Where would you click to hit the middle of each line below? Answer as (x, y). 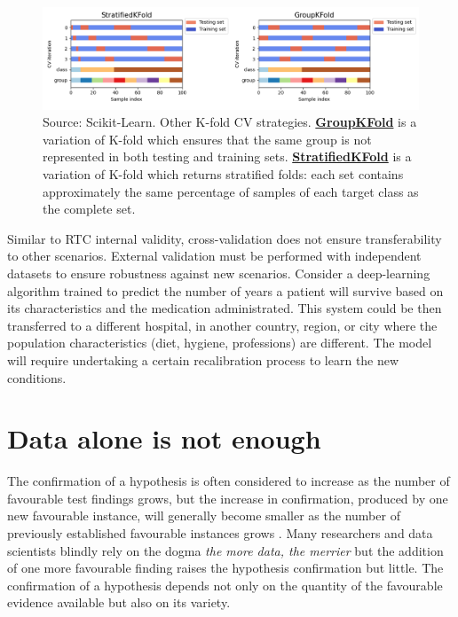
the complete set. (89, 209)
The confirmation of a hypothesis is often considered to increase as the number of (229, 481)
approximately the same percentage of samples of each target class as (231, 191)
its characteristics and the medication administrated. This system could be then (225, 308)
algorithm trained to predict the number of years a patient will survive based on (225, 290)
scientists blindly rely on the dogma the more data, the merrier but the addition (225, 550)
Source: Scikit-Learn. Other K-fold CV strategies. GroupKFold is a (230, 122)
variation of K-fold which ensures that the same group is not (207, 139)
